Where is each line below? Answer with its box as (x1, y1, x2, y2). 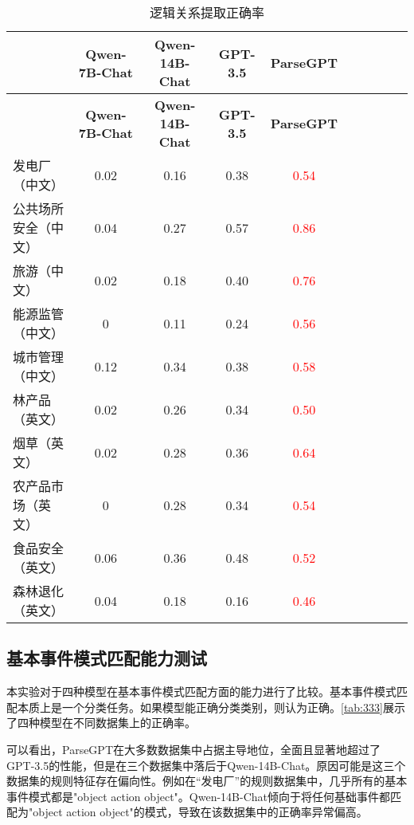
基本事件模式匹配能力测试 (6, 646, 207, 670)
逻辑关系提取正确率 (149, 3, 264, 22)
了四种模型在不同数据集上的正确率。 (6, 714, 196, 731)
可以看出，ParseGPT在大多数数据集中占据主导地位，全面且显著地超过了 (6, 741, 381, 757)
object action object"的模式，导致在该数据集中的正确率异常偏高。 (33, 803, 368, 820)
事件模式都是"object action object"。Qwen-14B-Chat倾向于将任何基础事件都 (6, 788, 390, 804)
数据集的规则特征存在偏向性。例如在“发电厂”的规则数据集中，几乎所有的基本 (6, 772, 408, 789)
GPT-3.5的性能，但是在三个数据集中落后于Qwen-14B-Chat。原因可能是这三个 (6, 756, 406, 773)
